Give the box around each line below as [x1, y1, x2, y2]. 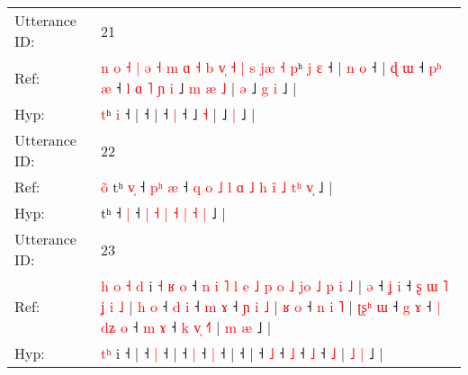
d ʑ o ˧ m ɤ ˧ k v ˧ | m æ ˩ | [100, 317, 272, 337]
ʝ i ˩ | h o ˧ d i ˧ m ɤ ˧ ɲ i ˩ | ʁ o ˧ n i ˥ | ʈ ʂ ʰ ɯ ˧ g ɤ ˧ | [100, 296, 441, 317]
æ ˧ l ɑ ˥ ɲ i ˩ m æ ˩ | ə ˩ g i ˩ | [100, 77, 297, 98]
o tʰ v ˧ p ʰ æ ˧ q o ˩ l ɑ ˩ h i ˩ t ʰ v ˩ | [100, 176, 333, 197]
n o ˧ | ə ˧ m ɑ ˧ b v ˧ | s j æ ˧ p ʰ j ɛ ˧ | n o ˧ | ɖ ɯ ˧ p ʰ [100, 57, 442, 77]
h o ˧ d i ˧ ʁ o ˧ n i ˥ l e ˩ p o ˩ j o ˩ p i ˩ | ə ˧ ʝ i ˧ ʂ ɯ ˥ [100, 275, 448, 296]
